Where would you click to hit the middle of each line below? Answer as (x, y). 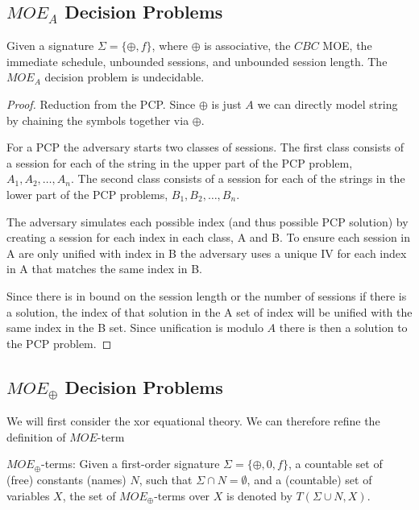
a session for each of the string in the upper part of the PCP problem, (180, 162)
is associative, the (247, 46)
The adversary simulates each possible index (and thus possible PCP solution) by (207, 221)
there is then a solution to (343, 328)
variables (28, 495)
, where (170, 46)
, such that (166, 480)
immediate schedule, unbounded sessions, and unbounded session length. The (197, 61)
